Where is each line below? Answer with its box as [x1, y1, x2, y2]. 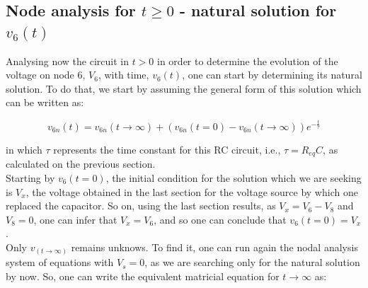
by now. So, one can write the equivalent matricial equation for [6, 269, 280, 284]
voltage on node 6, [6, 67, 86, 82]
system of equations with [6, 255, 114, 270]
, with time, [98, 67, 149, 82]
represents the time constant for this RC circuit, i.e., [53, 142, 281, 156]
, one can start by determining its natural [182, 67, 362, 82]
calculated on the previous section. [6, 156, 156, 171]
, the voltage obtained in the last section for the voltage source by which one [25, 184, 358, 199]
